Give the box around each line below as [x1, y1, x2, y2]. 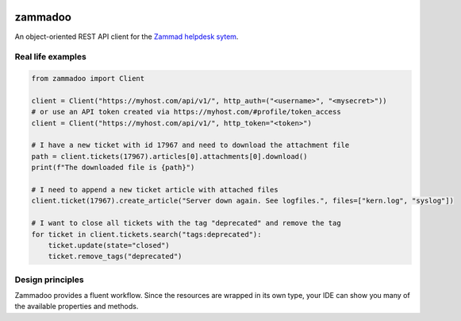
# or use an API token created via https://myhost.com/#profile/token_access [31, 107, 341, 117]
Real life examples [14, 52, 86, 63]
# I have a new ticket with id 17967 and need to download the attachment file [31, 141, 350, 150]
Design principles [14, 274, 84, 285]
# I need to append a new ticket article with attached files [31, 185, 279, 194]
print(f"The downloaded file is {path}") [31, 163, 195, 172]
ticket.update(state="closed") [48, 241, 170, 249]
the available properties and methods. [14, 302, 139, 311]
